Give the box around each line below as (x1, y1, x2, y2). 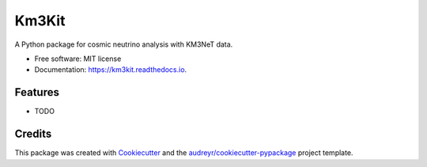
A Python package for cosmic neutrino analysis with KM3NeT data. (14, 40, 233, 49)
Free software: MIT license (34, 54, 122, 63)
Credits (14, 127, 52, 141)
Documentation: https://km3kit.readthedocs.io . (34, 65, 187, 74)
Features (14, 85, 59, 99)
